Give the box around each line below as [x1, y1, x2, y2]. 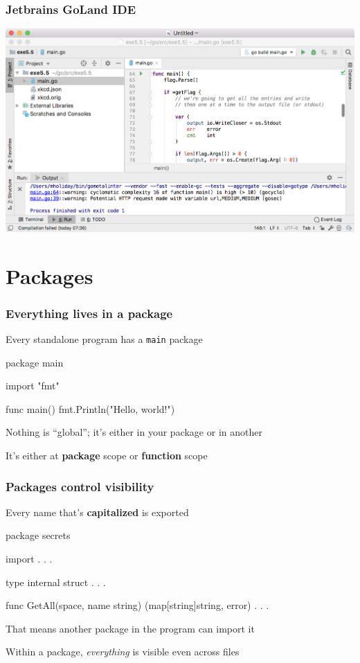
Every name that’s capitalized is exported [6, 504, 189, 519]
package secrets [6, 528, 71, 542]
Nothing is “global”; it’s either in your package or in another [6, 425, 262, 439]
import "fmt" [6, 378, 60, 393]
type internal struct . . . [6, 574, 106, 589]
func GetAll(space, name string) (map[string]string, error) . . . [6, 598, 269, 612]
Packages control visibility [6, 477, 154, 495]
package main [6, 355, 64, 369]
